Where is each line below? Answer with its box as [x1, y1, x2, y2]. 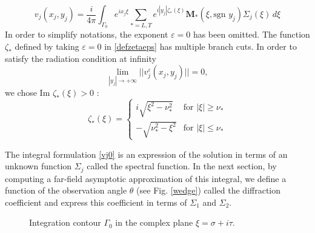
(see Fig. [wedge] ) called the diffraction [136, 184, 281, 197]
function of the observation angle [5, 184, 127, 197]
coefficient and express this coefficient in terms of [5, 195, 187, 208]
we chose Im [5, 86, 50, 99]
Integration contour [29, 216, 101, 229]
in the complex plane [115, 216, 193, 229]
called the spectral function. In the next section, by [87, 160, 277, 172]
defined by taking [15, 39, 79, 52]
